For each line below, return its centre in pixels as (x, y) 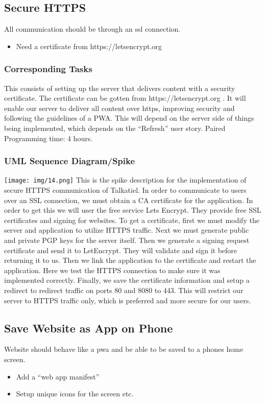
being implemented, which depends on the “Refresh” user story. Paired (115, 128)
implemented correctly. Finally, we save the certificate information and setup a (127, 280)
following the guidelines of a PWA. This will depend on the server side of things (129, 118)
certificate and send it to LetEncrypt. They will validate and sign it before (121, 250)
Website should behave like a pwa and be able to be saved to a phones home (124, 349)
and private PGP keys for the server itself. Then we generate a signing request (127, 240)
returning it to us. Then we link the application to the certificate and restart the (130, 260)
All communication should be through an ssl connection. (92, 29)
